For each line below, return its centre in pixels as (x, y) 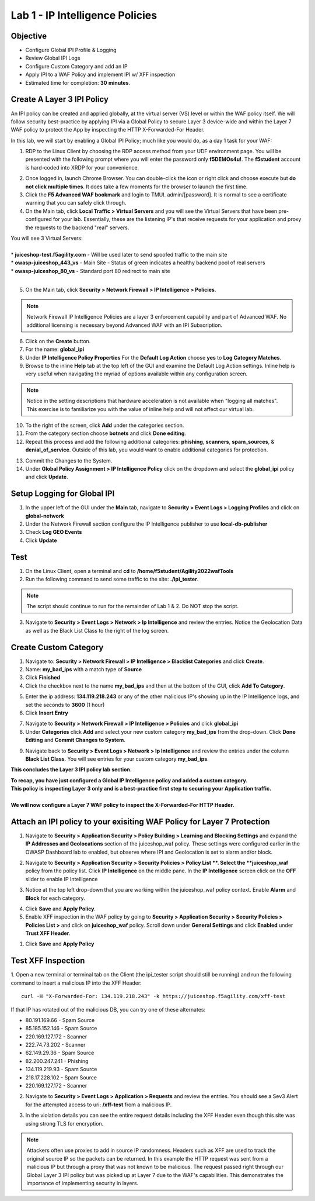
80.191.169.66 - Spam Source (60, 1020)
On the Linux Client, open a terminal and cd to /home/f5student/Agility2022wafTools (129, 571)
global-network (45, 516)
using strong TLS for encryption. (64, 1123)
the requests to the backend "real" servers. (77, 227)
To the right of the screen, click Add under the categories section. (105, 425)
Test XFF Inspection (48, 961)
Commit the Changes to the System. (69, 460)
